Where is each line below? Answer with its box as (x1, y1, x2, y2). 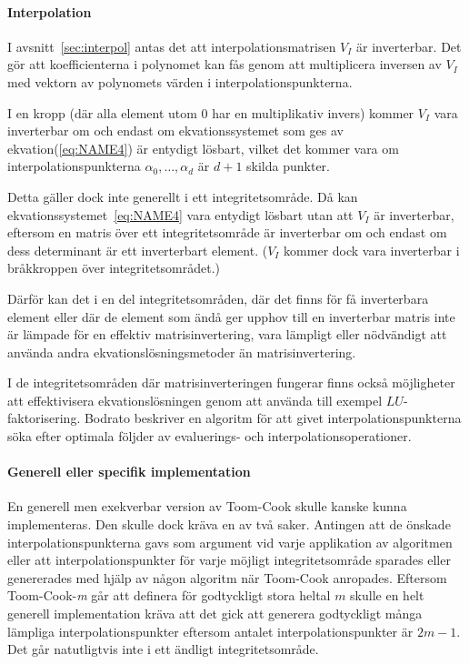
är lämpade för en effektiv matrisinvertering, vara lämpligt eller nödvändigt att (7, 325, 447, 344)
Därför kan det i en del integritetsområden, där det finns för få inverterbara (7, 288, 429, 307)
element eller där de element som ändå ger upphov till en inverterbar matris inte (7, 307, 455, 326)
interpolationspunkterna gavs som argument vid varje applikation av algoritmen (7, 532, 453, 551)
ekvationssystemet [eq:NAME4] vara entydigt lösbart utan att (7, 205, 354, 224)
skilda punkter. (246, 156, 330, 176)
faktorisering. (7, 408, 81, 428)
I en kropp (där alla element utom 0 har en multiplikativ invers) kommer (7, 103, 414, 122)
